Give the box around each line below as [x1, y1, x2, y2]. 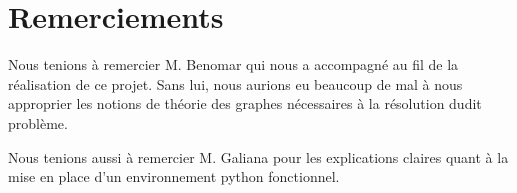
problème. [8, 112, 68, 133]
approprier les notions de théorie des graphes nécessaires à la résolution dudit [8, 93, 482, 114]
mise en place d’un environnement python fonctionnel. [8, 166, 340, 187]
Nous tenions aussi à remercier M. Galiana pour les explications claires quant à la [8, 146, 509, 167]
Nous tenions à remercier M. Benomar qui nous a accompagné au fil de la [8, 54, 459, 75]
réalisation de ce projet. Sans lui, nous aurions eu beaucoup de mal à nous [8, 73, 463, 94]
